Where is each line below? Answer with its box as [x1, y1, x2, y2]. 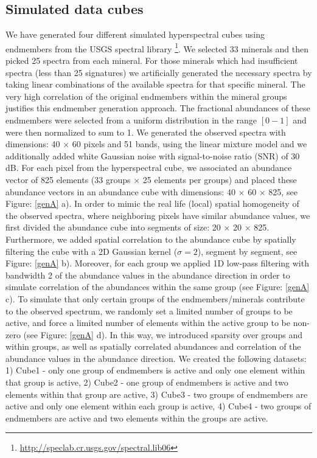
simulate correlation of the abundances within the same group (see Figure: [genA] [5, 280, 310, 293]
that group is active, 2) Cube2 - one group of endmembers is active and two [5, 376, 288, 389]
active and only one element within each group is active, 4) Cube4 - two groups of [5, 400, 312, 412]
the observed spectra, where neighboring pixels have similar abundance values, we [5, 209, 310, 221]
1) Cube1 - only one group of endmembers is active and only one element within [5, 364, 305, 376]
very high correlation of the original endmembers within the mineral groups [5, 89, 287, 102]
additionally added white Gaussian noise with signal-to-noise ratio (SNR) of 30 [5, 149, 300, 162]
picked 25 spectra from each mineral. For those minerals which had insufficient [5, 54, 298, 67]
